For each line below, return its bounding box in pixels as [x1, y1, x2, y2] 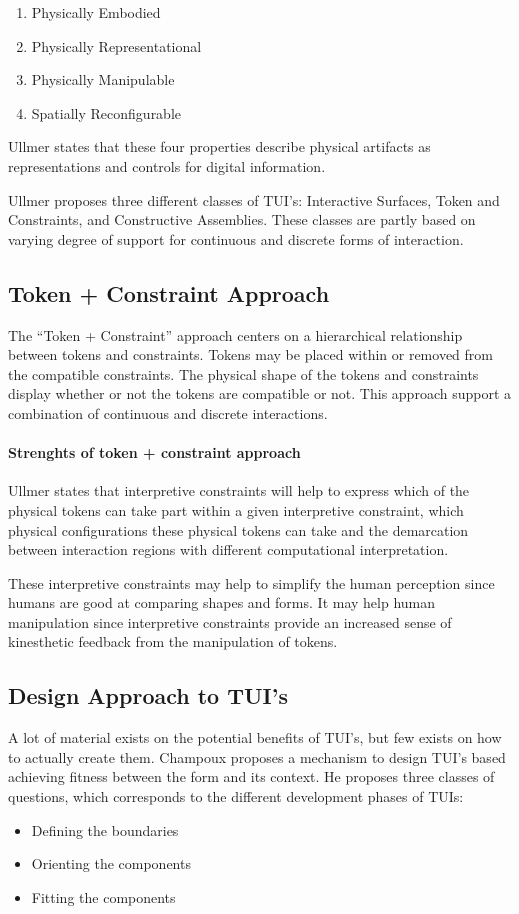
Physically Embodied [31, 2, 161, 22]
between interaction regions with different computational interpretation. [8, 539, 449, 560]
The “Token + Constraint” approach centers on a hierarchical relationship [8, 324, 463, 345]
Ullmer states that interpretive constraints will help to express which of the [8, 480, 470, 501]
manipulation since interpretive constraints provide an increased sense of [8, 611, 452, 632]
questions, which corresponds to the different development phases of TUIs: [8, 786, 464, 807]
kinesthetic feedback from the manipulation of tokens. [8, 631, 338, 652]
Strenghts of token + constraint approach [8, 442, 301, 463]
